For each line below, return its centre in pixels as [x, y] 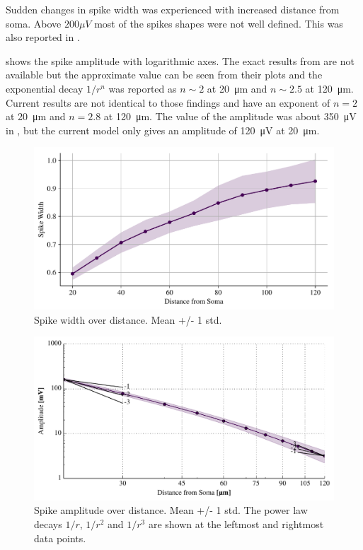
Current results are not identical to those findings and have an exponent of [168, 102]
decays [48, 523]
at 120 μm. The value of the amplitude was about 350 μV [230, 116]
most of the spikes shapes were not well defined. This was [219, 23]
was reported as [143, 88]
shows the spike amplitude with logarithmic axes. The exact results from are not [180, 60]
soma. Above [34, 23]
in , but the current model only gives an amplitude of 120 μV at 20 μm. [163, 130]
